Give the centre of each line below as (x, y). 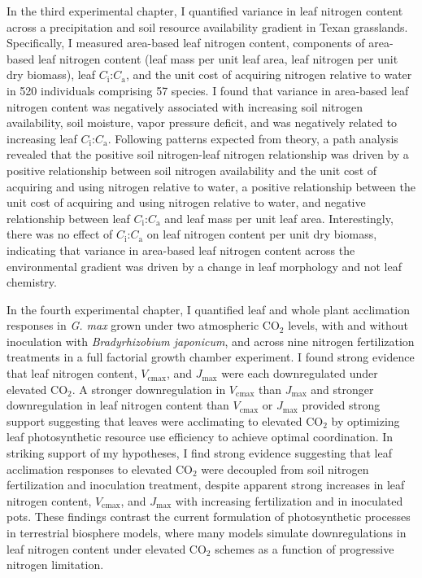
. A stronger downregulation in (149, 389)
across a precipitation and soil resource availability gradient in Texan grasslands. (207, 26)
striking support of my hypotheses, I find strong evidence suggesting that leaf (199, 453)
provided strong (341, 405)
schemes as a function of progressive (305, 548)
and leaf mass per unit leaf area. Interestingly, (279, 218)
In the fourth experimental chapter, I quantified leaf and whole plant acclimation (208, 309)
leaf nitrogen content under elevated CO (107, 548)
